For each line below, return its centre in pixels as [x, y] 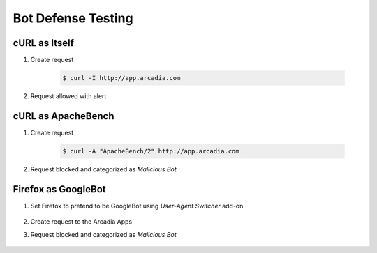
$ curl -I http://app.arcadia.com [121, 78]
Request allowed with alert [68, 96]
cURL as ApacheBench [64, 116]
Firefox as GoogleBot [59, 189]
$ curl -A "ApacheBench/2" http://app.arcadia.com [151, 151]
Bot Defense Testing [73, 18]
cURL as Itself [44, 43]
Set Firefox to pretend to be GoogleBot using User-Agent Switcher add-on [137, 206]
